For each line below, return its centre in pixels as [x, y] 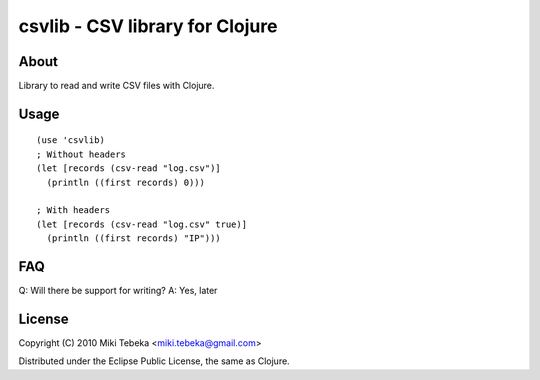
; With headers [73, 210]
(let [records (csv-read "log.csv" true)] [142, 224]
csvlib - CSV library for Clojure [148, 26]
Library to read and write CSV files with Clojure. [116, 86]
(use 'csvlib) [70, 140]
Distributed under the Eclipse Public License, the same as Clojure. [154, 361]
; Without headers [81, 154]
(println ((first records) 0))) [125, 182]
